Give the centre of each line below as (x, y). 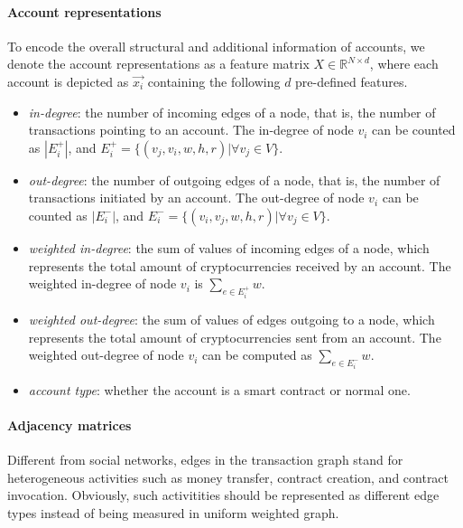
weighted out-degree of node (106, 355)
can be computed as (257, 355)
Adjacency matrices (69, 424)
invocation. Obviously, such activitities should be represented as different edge (223, 495)
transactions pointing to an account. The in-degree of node (191, 130)
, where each (404, 64)
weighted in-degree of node (102, 283)
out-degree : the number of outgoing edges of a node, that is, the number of (234, 179)
